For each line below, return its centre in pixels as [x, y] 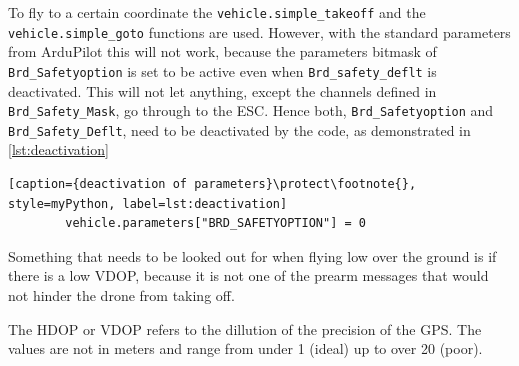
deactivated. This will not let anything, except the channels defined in [222, 90]
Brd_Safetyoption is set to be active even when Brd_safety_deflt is [222, 70]
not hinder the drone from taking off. [121, 295]
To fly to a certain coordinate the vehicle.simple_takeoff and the [217, 12]
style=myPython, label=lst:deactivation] [148, 203]
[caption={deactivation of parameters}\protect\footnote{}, [212, 184]
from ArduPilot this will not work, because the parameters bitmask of [222, 51]
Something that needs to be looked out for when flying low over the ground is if [252, 255]
